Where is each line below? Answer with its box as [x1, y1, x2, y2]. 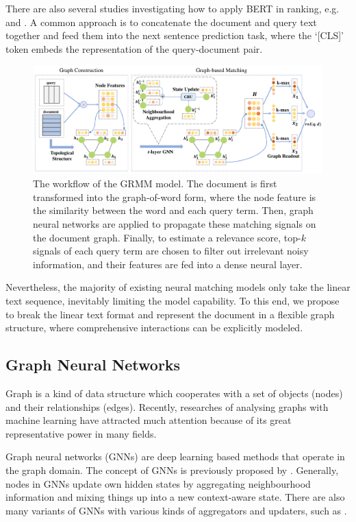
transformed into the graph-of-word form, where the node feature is [33, 189, 316, 204]
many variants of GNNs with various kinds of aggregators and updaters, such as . [5, 503, 347, 517]
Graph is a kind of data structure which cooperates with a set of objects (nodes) [5, 386, 343, 401]
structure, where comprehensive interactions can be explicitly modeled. [5, 320, 303, 335]
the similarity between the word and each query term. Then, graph [33, 203, 314, 217]
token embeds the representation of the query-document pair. [5, 41, 263, 56]
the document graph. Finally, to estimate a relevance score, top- [33, 230, 301, 244]
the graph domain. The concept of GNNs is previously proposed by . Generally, [5, 462, 339, 477]
